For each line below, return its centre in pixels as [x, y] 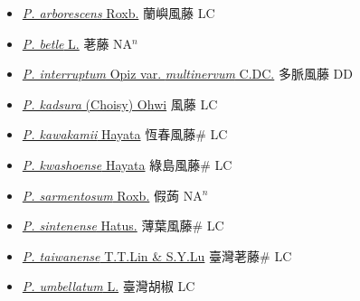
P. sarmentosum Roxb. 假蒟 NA [112, 195]
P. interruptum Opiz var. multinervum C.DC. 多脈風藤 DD [187, 74]
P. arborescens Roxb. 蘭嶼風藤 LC [118, 13]
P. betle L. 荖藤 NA [77, 43]
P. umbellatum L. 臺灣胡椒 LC [109, 286]
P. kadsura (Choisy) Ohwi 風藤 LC [120, 103]
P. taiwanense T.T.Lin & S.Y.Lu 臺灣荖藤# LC [157, 255]
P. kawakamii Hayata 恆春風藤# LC [125, 134]
